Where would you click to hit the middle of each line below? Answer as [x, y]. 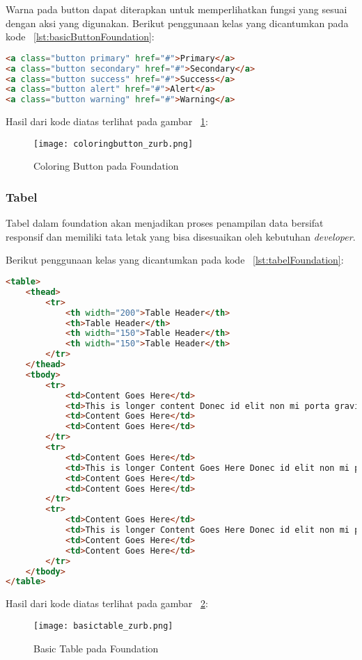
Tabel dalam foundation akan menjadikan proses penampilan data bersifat [165, 223]
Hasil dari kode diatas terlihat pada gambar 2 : [107, 603]
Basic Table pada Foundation [96, 648]
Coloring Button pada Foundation [106, 166]
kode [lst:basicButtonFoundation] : [80, 37]
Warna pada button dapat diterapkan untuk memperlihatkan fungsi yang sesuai [176, 9]
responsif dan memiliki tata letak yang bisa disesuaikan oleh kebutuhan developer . [181, 236]
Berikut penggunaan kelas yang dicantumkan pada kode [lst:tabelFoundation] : [175, 260]
